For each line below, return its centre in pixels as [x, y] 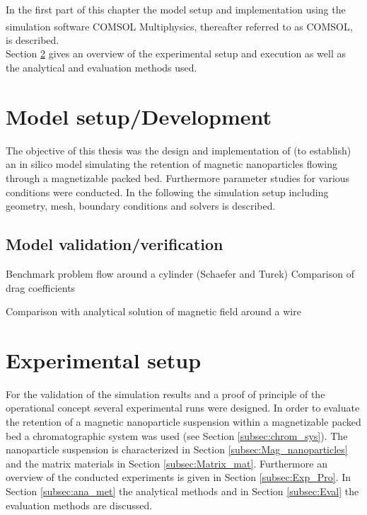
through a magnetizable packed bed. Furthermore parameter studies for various [178, 177]
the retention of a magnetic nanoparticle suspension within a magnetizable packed [183, 422]
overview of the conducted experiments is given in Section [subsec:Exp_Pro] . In [179, 477]
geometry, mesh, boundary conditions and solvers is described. [141, 206]
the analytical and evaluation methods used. [101, 68]
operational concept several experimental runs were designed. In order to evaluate [183, 408]
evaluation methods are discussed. [79, 505]
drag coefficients [41, 287]
